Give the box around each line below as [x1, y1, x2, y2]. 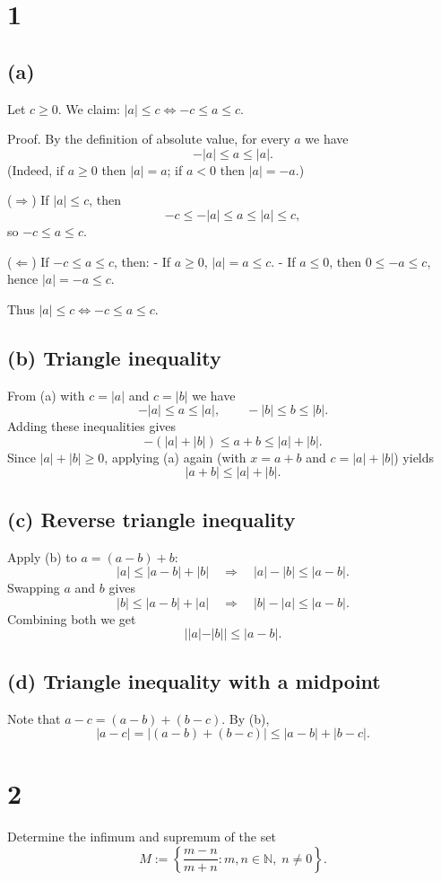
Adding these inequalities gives [7, 417, 177, 436]
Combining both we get [7, 609, 136, 628]
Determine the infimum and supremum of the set [7, 827, 276, 846]
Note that [7, 709, 61, 727]
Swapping [7, 578, 60, 597]
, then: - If [114, 251, 171, 270]
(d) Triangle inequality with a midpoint [7, 666, 381, 694]
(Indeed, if [7, 160, 65, 179]
